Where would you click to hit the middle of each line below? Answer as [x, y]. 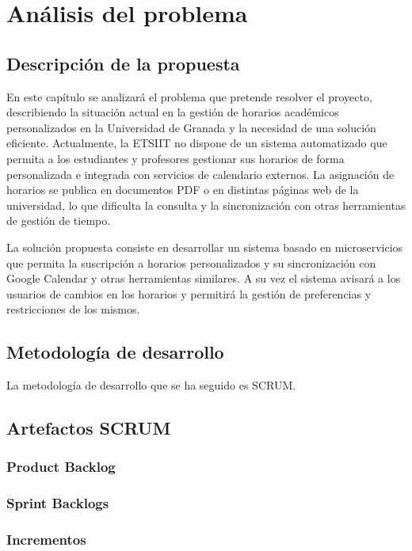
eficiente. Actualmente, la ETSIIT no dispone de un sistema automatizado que [197, 143]
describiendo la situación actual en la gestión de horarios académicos [173, 112]
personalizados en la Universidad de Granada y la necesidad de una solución [191, 127]
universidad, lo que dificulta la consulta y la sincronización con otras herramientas [206, 205]
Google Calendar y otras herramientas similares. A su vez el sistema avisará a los [204, 278]
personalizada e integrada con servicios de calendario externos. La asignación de [200, 174]
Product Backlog [61, 467]
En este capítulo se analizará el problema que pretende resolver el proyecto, [189, 96]
